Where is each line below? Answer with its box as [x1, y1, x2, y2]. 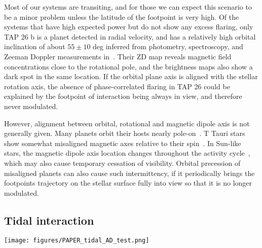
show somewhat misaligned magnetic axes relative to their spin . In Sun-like [4, 137, 241, 148]
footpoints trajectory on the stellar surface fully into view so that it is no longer [4, 178, 252, 188]
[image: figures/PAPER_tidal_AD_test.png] [4, 237, 149, 244]
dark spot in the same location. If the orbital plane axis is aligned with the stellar [4, 71, 258, 82]
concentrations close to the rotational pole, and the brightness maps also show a [4, 61, 253, 72]
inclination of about [4, 41, 65, 52]
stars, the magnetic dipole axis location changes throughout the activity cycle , [4, 148, 250, 158]
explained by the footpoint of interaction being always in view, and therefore [4, 91, 242, 101]
